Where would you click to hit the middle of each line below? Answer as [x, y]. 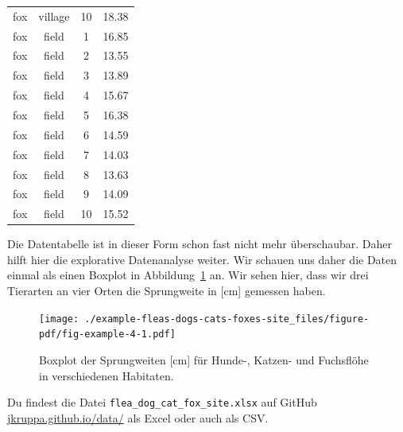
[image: [59, 319]
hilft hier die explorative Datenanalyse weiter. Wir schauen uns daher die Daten [202, 259]
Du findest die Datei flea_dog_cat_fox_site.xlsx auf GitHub [162, 402]
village [54, 16]
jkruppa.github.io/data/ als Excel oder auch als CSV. [138, 417]
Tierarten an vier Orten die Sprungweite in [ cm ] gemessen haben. [167, 291]
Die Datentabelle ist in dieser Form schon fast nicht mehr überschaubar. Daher [200, 244]
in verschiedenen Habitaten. [107, 375]
